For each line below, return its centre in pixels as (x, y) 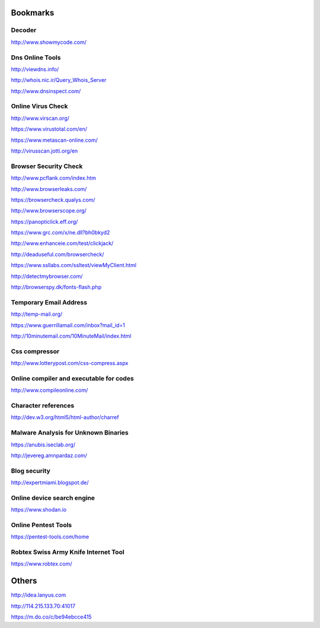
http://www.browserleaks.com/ (49, 189)
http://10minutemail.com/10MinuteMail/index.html (71, 336)
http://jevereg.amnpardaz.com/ (49, 455)
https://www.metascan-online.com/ (54, 140)
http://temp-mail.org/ (37, 314)
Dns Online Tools (36, 58)
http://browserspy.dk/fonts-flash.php (56, 287)
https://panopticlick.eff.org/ (44, 221)
